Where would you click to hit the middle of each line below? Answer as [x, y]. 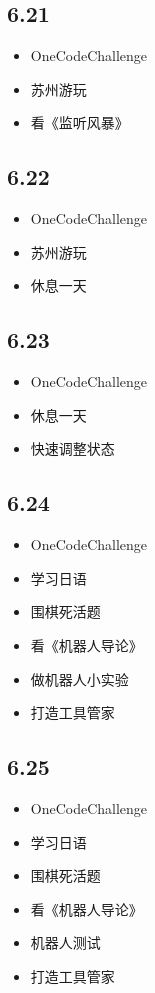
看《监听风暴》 [79, 122]
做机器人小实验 [79, 678]
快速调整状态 [72, 448]
